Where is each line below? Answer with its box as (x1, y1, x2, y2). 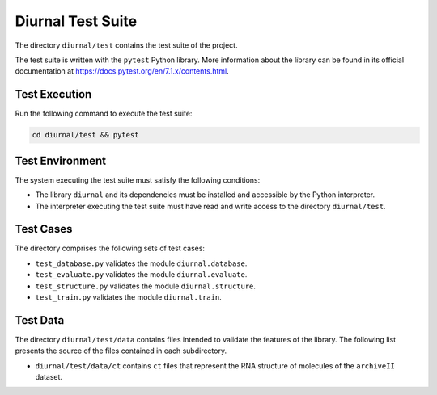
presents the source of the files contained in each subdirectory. (15, 346, 227, 355)
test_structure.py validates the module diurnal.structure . (35, 281, 257, 291)
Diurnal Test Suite (15, 12, 138, 30)
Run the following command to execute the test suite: (15, 109, 193, 119)
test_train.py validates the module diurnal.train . (35, 292, 222, 302)
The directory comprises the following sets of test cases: (15, 243, 206, 254)
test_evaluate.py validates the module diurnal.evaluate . (35, 270, 248, 279)
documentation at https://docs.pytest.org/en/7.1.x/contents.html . (15, 66, 230, 76)
